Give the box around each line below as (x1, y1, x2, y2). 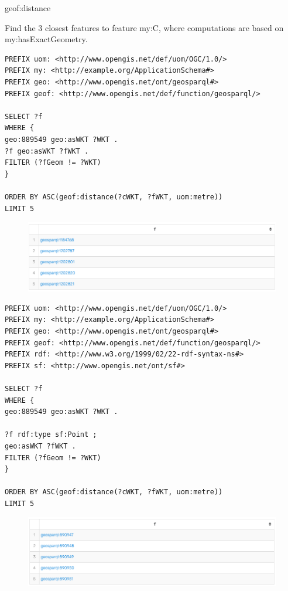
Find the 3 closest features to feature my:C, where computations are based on (5, 21, 284, 33)
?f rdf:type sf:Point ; (5, 430, 97, 439)
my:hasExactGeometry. (5, 33, 88, 45)
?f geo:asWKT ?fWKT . (5, 147, 89, 155)
